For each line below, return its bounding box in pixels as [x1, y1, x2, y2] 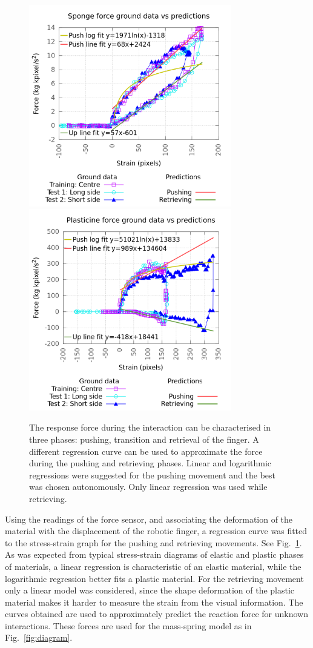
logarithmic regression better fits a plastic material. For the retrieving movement [5, 572, 304, 584]
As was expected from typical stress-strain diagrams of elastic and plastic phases [5, 548, 304, 561]
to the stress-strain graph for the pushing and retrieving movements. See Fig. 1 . [5, 536, 302, 549]
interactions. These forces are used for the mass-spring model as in [5, 619, 252, 632]
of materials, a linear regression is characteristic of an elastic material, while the [5, 560, 301, 572]
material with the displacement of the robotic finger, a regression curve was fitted [5, 524, 308, 537]
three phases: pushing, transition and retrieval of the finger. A [29, 432, 259, 445]
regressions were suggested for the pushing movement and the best [29, 468, 276, 481]
